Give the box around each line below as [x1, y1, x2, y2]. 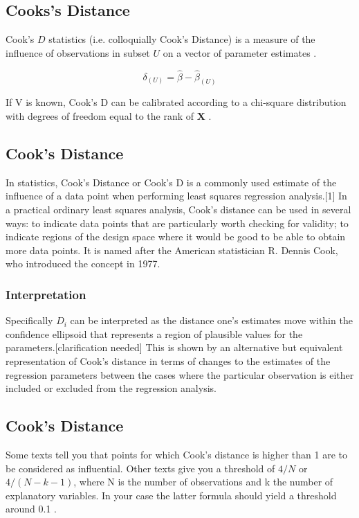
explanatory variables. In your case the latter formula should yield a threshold [6, 488, 337, 502]
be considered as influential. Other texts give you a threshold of [6, 461, 275, 475]
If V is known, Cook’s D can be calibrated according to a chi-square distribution [6, 95, 347, 109]
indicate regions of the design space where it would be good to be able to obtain [6, 229, 346, 244]
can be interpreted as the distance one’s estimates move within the [70, 313, 353, 328]
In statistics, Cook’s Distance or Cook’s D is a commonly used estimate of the [6, 175, 337, 189]
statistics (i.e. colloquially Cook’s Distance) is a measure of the [48, 32, 315, 46]
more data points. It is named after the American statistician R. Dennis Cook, [6, 242, 338, 257]
